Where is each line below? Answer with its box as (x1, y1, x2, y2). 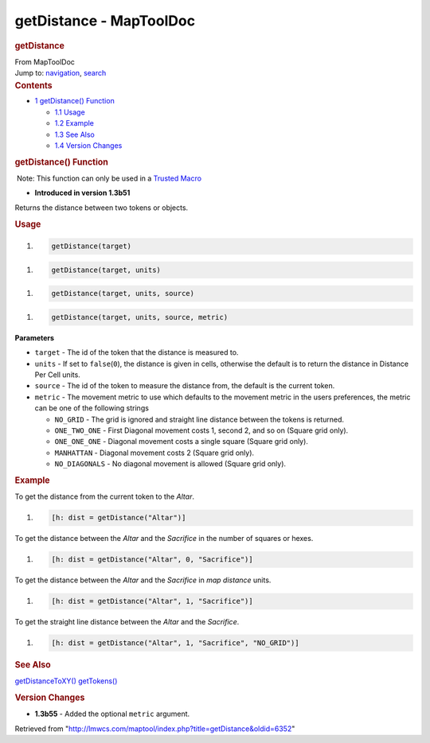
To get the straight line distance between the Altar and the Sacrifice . (14, 617, 240, 627)
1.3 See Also (54, 130, 96, 139)
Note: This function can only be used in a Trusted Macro (16, 173, 202, 183)
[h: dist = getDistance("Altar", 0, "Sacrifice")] (51, 555, 254, 564)
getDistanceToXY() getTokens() (14, 676, 118, 686)
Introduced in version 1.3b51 (34, 188, 131, 198)
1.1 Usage (54, 107, 85, 117)
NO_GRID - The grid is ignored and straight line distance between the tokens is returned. (54, 414, 345, 424)
